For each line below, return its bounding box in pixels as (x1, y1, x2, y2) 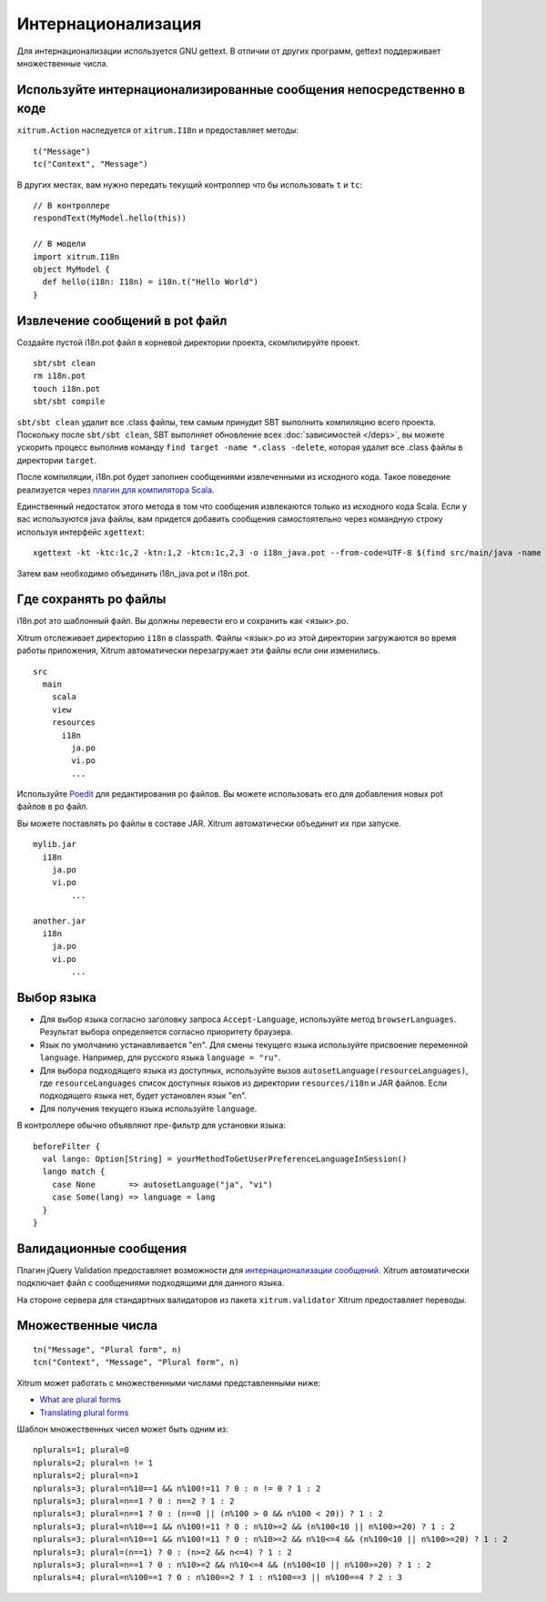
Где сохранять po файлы (16, 592, 167, 607)
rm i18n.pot (33, 371, 86, 382)
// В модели (33, 239, 86, 250)
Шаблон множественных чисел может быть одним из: (16, 1423, 229, 1434)
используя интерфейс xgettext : (16, 526, 146, 537)
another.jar (33, 915, 86, 926)
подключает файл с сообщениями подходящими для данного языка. (16, 1278, 285, 1289)
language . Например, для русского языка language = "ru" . (39, 1052, 281, 1063)
